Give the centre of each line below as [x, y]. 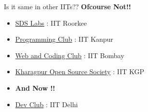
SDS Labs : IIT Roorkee [51, 23]
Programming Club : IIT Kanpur [64, 39]
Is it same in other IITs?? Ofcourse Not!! [67, 6]
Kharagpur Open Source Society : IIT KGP [80, 72]
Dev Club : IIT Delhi [47, 104]
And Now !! [35, 88]
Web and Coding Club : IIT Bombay [70, 55]
